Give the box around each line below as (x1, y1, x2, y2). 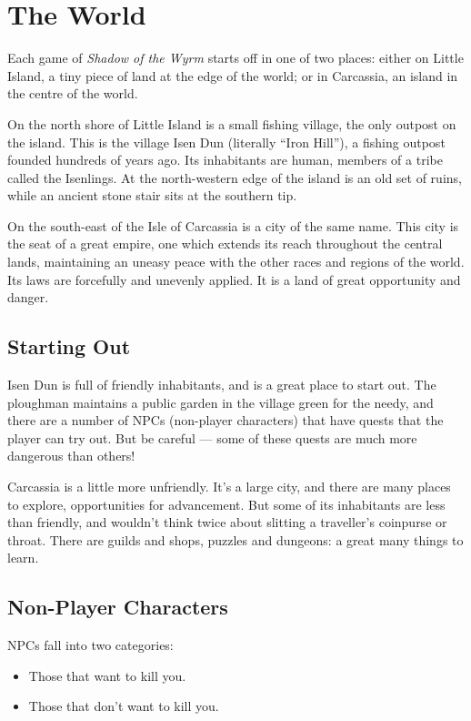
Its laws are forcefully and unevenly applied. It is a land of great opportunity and (7, 269, 461, 289)
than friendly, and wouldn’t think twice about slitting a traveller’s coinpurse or (7, 513, 447, 532)
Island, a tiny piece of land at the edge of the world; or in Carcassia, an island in (7, 66, 458, 85)
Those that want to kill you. (28, 665, 186, 685)
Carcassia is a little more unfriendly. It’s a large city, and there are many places (7, 477, 451, 496)
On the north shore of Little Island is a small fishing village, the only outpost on (7, 114, 456, 133)
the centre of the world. (7, 84, 138, 103)
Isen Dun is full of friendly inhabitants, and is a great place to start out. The (7, 375, 436, 394)
